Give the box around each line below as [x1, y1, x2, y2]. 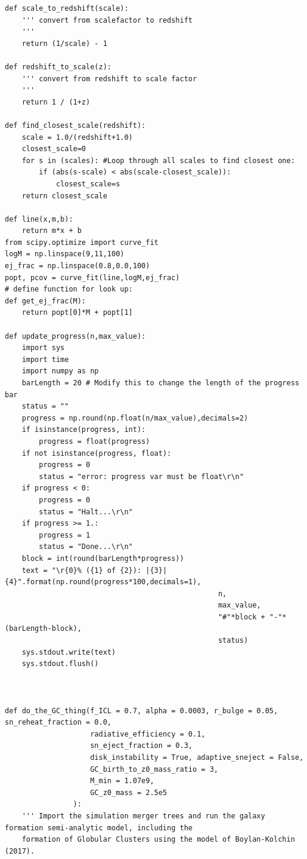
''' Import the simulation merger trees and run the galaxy [21, 811, 265, 820]
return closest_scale [21, 191, 107, 200]
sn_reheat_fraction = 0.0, [5, 718, 111, 727]
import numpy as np [21, 367, 99, 376]
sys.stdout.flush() [21, 659, 99, 668]
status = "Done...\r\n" [39, 542, 133, 551]
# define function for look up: [5, 285, 133, 294]
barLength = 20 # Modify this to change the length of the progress [21, 379, 299, 387]
